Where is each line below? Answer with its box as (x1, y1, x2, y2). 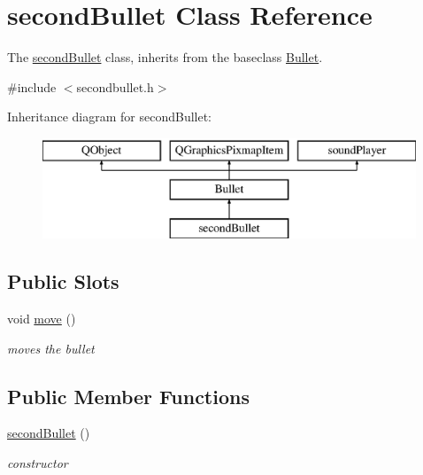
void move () (7, 309, 76, 328)
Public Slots (7, 268, 119, 295)
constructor (7, 454, 68, 472)
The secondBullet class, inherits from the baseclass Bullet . (7, 48, 323, 66)
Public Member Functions (7, 382, 250, 409)
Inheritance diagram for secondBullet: (7, 107, 212, 126)
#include (7, 77, 57, 96)
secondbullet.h (76, 77, 154, 96)
